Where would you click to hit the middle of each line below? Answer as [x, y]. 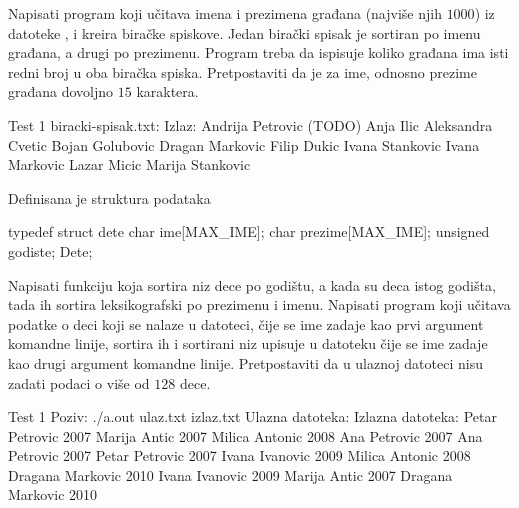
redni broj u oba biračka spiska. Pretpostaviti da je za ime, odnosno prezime [242, 71]
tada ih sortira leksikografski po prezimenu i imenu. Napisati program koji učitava [259, 304]
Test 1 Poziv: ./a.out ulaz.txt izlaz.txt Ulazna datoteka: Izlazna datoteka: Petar [252, 416]
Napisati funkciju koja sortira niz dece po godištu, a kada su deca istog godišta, [252, 284]
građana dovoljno [61, 91]
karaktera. [167, 91]
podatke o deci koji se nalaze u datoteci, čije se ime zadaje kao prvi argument [246, 323]
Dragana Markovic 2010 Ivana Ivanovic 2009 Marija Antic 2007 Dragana [230, 474]
